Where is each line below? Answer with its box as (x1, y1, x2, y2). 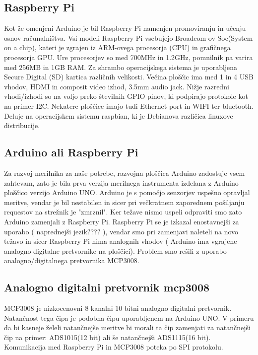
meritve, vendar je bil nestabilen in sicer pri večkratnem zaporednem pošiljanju (4, 197, 245, 207)
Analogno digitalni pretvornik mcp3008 (4, 280, 210, 295)
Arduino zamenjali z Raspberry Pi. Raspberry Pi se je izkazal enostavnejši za (4, 216, 239, 226)
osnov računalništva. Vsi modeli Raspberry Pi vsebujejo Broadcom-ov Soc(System (4, 32, 253, 43)
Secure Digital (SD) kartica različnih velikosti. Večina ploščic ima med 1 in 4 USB (4, 71, 254, 82)
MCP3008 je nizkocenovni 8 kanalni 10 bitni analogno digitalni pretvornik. (4, 303, 232, 313)
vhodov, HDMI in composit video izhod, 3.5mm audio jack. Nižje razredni (4, 81, 229, 91)
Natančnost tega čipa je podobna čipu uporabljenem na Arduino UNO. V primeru (4, 312, 254, 323)
